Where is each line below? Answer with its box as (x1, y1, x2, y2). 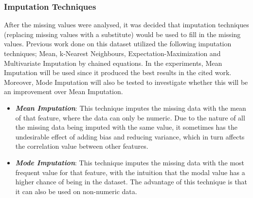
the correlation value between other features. (15, 141, 148, 151)
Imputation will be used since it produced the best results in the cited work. (4, 67, 232, 78)
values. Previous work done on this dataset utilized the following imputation (4, 39, 232, 49)
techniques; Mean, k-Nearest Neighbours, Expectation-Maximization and (4, 48, 221, 58)
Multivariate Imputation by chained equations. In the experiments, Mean (4, 58, 222, 68)
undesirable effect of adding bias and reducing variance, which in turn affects (15, 131, 245, 141)
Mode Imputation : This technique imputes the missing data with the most (15, 157, 245, 167)
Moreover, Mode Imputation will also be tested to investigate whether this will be (4, 77, 248, 87)
